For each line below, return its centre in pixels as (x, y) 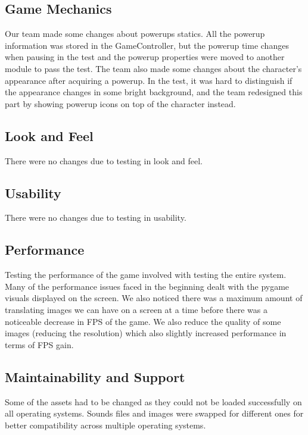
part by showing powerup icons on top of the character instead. (120, 103)
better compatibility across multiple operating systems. (105, 425)
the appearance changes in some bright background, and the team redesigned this (154, 92)
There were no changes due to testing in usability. (96, 217)
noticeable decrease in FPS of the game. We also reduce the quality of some (143, 321)
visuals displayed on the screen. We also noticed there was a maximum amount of (154, 298)
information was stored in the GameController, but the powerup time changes (147, 45)
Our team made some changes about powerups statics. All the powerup (135, 34)
